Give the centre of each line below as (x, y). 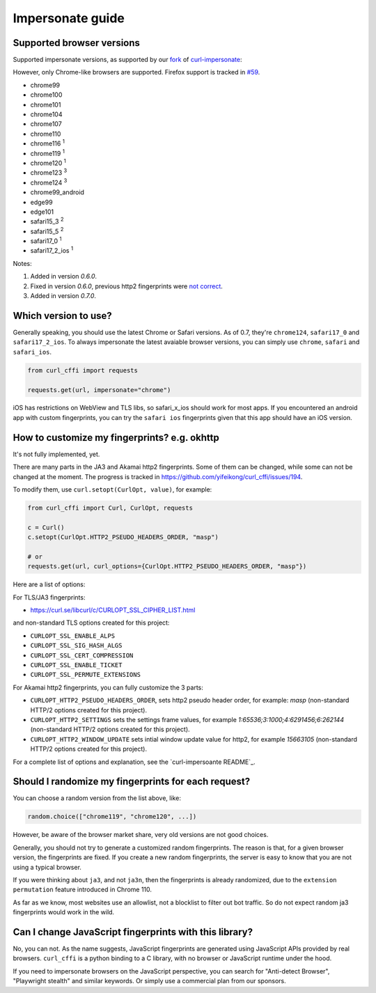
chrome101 (46, 104)
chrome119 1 (48, 153)
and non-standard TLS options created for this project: (91, 623)
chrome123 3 (49, 172)
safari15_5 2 (47, 231)
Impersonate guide (69, 18)
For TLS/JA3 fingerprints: (49, 597)
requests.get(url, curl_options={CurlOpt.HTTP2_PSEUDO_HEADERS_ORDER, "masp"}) (167, 566)
